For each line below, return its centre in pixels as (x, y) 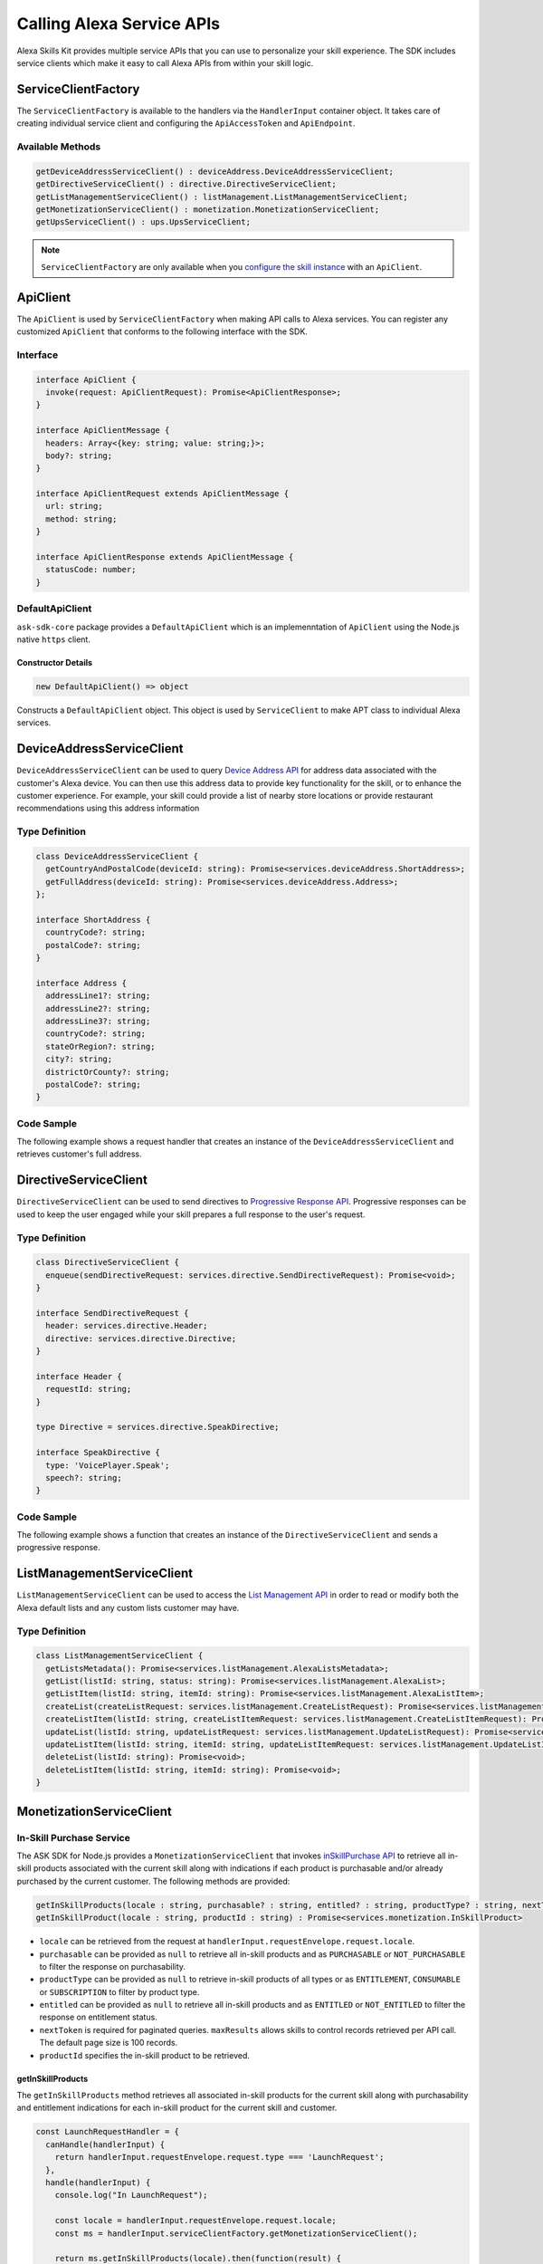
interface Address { (81, 983)
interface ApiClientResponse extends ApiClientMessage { (165, 557)
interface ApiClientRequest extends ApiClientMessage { (162, 494)
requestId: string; (89, 1389)
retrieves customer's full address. (79, 1154)
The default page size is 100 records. (109, 2043)
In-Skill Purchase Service (73, 1837)
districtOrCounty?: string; (108, 1072)
